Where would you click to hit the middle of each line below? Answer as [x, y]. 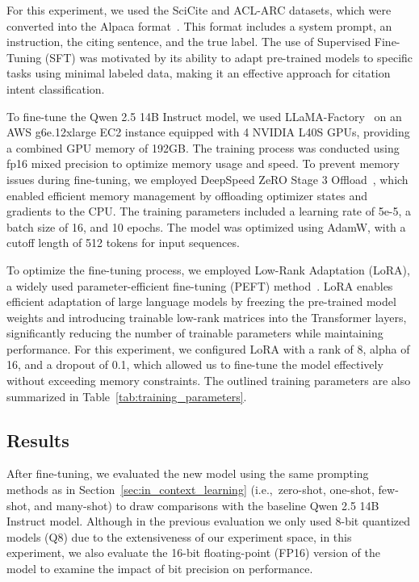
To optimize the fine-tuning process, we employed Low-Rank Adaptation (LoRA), [208, 269]
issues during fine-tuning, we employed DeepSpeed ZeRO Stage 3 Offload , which [207, 179]
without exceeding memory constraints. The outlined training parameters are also [209, 381]
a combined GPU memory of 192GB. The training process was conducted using [203, 147]
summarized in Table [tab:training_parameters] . [127, 396]
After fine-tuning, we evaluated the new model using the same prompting [188, 473]
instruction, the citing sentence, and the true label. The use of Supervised [189, 42]
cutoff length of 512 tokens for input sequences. [123, 243]
